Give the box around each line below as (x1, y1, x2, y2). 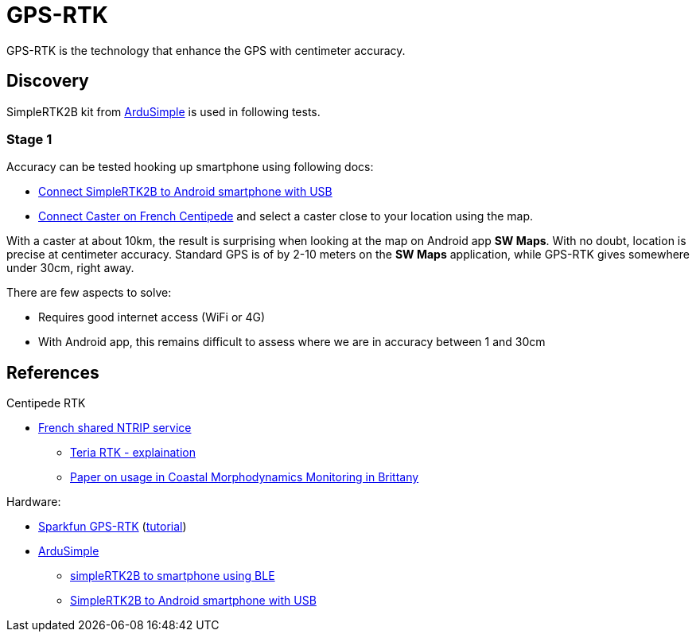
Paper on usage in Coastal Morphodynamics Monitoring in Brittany (70, 470, 419, 484)
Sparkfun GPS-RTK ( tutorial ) (38, 519, 187, 534)
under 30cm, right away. (6, 261, 134, 275)
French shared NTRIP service (38, 421, 192, 435)
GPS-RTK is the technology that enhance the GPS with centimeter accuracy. (6, 43, 406, 57)
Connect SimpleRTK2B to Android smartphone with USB (38, 185, 332, 199)
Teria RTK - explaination (70, 445, 196, 460)
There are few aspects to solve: (6, 286, 172, 300)
